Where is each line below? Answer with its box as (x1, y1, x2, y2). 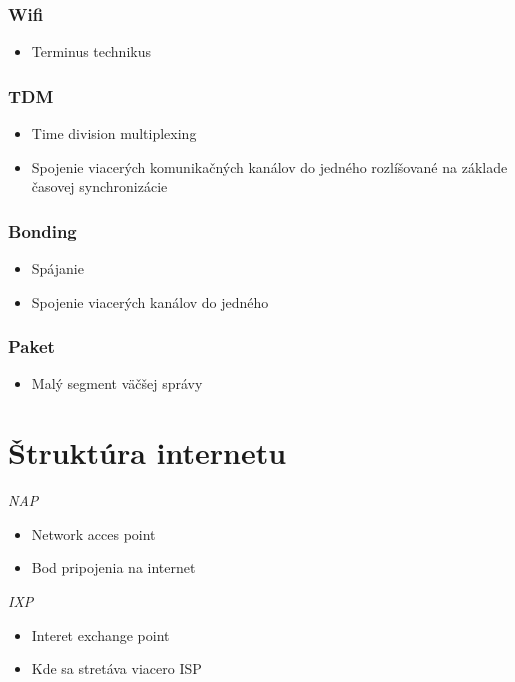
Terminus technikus (31, 41, 151, 62)
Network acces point (31, 523, 156, 544)
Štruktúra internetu (8, 432, 287, 473)
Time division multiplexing (31, 123, 197, 144)
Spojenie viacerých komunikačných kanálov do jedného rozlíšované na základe (31, 156, 508, 177)
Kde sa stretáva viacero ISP (31, 658, 202, 679)
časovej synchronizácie (31, 176, 168, 197)
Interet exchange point (31, 624, 170, 645)
